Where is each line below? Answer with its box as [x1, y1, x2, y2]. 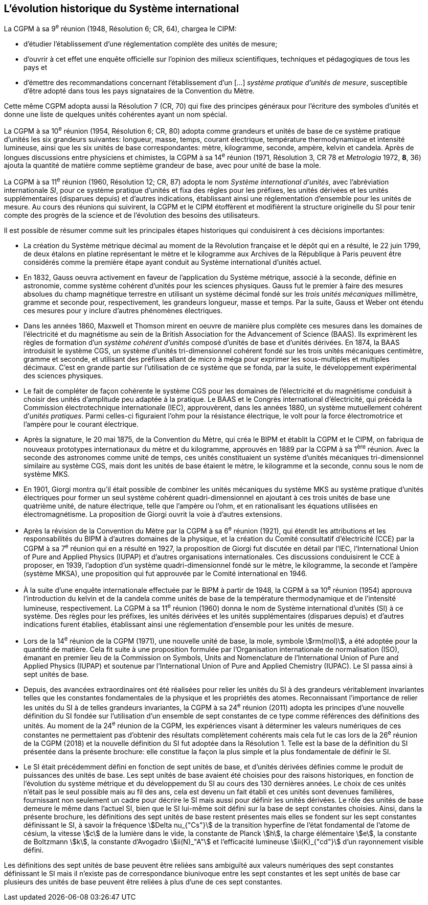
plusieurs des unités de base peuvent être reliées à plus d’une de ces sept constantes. [4, 877, 283, 886]
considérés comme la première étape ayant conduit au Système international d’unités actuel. [23, 258, 322, 267]
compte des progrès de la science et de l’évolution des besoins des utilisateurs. [4, 211, 260, 220]
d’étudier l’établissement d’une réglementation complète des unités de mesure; [23, 40, 277, 48]
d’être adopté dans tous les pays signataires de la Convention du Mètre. [23, 87, 255, 95]
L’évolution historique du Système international [4, 2, 239, 15]
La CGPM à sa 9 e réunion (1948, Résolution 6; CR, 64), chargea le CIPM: [4, 23, 237, 33]
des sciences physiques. [23, 371, 103, 380]
